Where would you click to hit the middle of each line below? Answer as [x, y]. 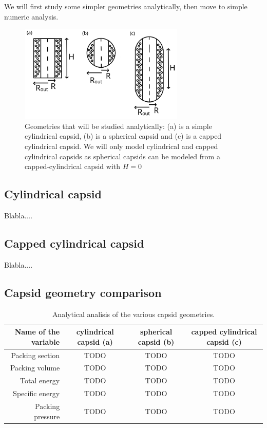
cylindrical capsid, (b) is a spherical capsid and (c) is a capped [123, 136]
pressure [47, 416]
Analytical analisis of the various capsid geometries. [133, 314]
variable [45, 341]
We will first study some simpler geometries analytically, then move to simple [126, 6]
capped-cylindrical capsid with [73, 166]
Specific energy [36, 393]
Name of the [37, 332]
